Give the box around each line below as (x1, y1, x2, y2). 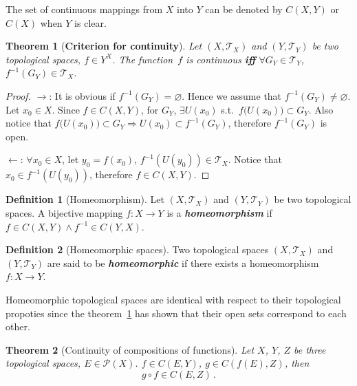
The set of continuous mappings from (6, 2, 163, 16)
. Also (308, 102, 334, 116)
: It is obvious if (49, 88, 116, 103)
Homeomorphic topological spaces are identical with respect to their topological (6, 292, 341, 306)
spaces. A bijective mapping (6, 205, 123, 219)
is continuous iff (186, 52, 256, 66)
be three (294, 342, 326, 356)
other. (6, 319, 30, 334)
